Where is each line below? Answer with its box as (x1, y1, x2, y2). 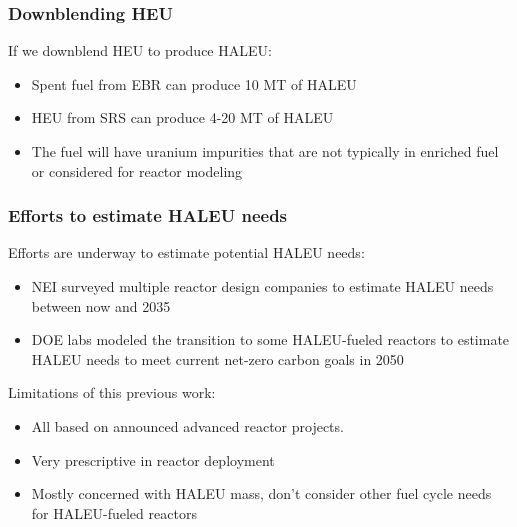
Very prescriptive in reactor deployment (31, 449, 275, 470)
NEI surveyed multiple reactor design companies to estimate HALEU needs (31, 276, 494, 296)
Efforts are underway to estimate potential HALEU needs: (8, 242, 365, 263)
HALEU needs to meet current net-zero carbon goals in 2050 (31, 348, 404, 369)
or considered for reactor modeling (31, 160, 243, 181)
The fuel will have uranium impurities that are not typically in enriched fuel (31, 141, 499, 161)
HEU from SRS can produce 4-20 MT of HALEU (31, 107, 334, 128)
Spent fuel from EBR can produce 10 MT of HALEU (31, 73, 357, 94)
